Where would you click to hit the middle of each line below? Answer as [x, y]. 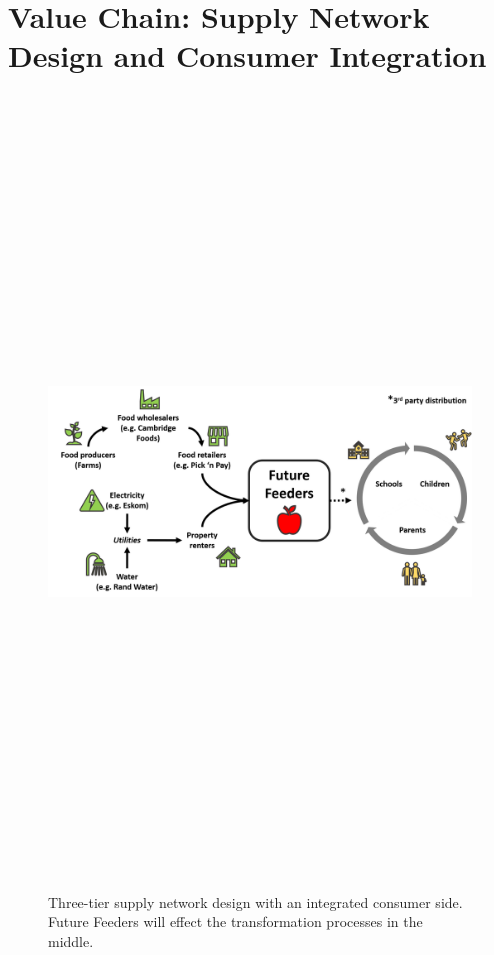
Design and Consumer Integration [247, 55]
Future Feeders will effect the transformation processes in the [235, 921]
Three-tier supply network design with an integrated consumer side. [255, 901]
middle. [71, 940]
